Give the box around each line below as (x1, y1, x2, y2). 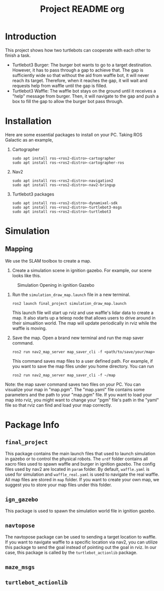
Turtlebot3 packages (12, 191, 55, 197)
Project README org (40, 3, 125, 15)
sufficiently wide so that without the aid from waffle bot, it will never (12, 72, 149, 78)
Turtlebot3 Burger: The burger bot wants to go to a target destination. (12, 62, 153, 68)
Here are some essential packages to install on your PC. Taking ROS (5, 131, 143, 138)
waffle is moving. (12, 325, 47, 331)
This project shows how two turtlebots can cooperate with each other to (5, 47, 151, 53)
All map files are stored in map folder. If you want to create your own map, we (5, 476, 160, 482)
